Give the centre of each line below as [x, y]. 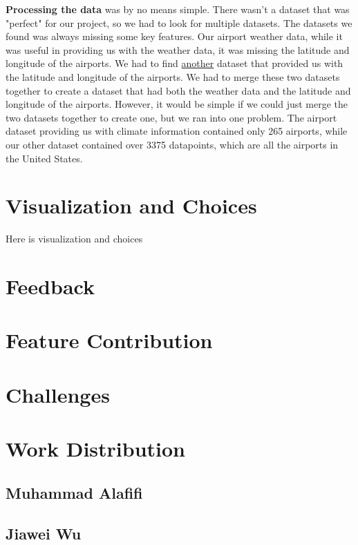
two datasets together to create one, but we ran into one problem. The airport [171, 117]
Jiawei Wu [44, 533]
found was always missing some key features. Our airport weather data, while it [174, 36]
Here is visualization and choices [74, 239]
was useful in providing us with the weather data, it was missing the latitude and [178, 49]
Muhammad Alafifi [74, 492]
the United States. [44, 158]
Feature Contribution [109, 340]
